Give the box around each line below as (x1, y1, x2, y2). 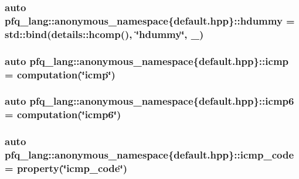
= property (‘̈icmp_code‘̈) (5, 160, 127, 175)
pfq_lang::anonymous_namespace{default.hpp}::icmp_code (5, 147, 294, 162)
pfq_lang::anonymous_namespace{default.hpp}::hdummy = (5, 13, 295, 27)
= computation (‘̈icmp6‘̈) (5, 107, 121, 122)
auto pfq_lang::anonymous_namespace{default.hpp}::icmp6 (5, 94, 294, 108)
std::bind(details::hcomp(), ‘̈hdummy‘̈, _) (5, 26, 204, 41)
